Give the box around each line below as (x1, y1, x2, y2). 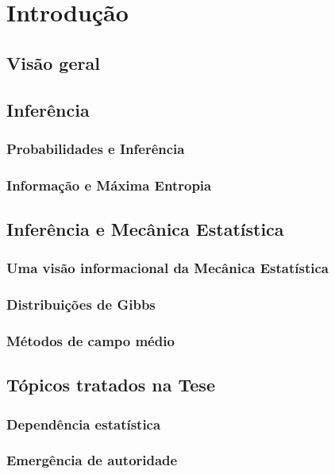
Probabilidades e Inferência (6, 138, 185, 158)
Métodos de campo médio (6, 331, 175, 351)
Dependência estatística (6, 414, 161, 434)
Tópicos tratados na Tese (6, 372, 215, 397)
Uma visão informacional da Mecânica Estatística (6, 258, 329, 278)
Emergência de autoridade (6, 450, 178, 470)
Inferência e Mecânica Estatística (6, 217, 284, 241)
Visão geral (6, 50, 100, 75)
